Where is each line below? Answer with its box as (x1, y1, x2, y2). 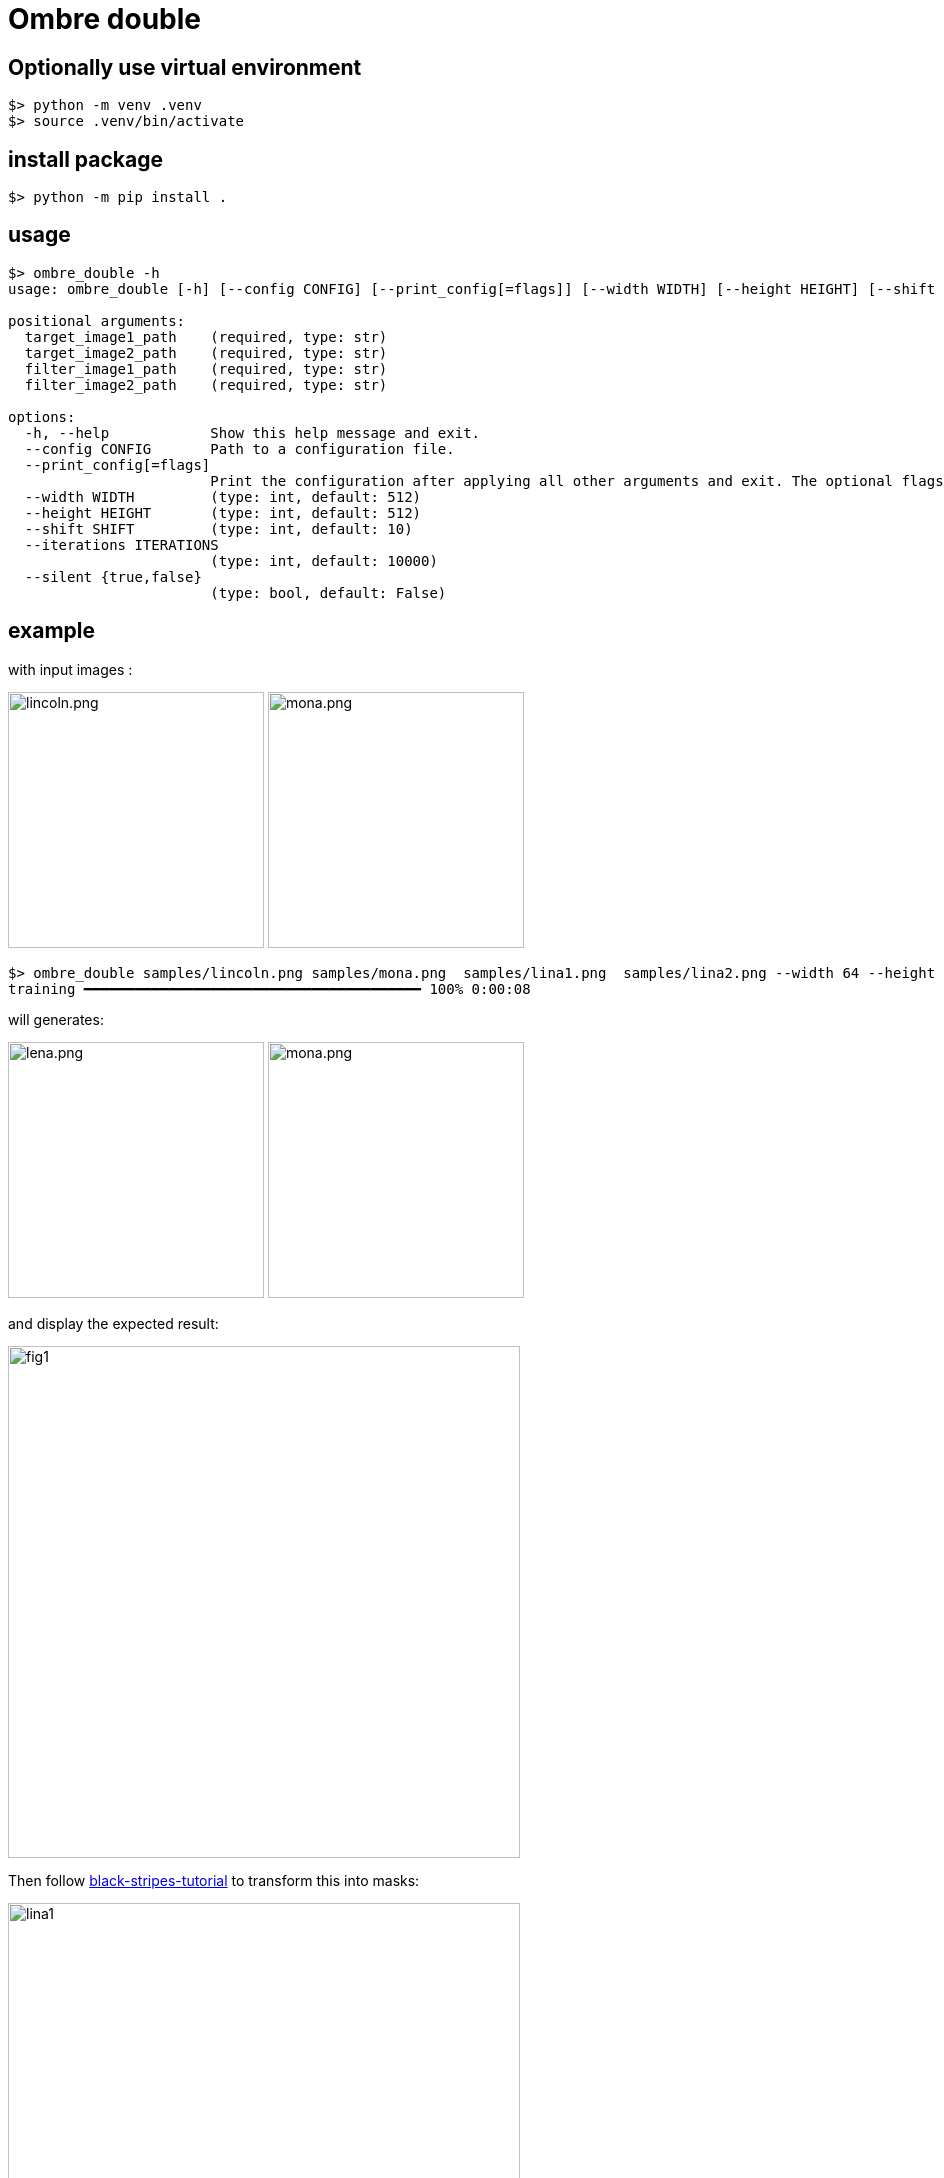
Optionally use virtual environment (8, 54, 362, 80)
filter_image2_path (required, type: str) (24, 376, 388, 393)
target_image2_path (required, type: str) (24, 344, 388, 361)
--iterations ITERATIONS (24, 536, 219, 553)
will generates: (8, 1010, 104, 1028)
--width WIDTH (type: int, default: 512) (24, 488, 422, 505)
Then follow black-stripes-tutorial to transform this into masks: (8, 1871, 420, 1889)
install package (8, 146, 164, 172)
